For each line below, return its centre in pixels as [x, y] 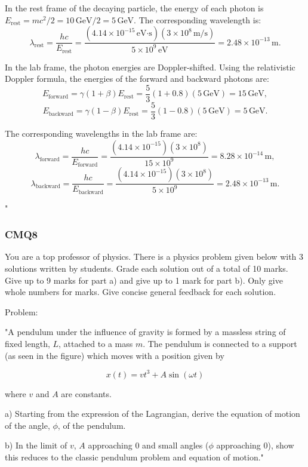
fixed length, [27, 343]
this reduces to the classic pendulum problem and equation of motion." [134, 457]
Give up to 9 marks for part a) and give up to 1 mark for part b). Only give [144, 280]
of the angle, [27, 425]
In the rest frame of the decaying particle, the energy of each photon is [134, 8]
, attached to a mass [96, 343]
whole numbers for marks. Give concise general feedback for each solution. [141, 292]
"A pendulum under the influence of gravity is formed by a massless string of [145, 332]
